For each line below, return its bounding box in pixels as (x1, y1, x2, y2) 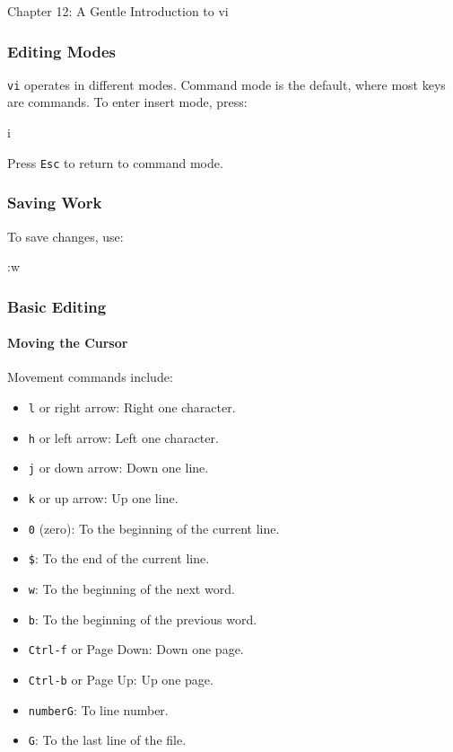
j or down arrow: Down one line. (28, 458, 209, 477)
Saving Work (7, 191, 102, 214)
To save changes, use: (7, 226, 124, 245)
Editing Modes (7, 40, 116, 62)
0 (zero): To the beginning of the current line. (28, 518, 280, 537)
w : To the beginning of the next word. (28, 579, 235, 597)
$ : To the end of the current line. (28, 549, 210, 568)
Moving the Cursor (7, 333, 128, 352)
